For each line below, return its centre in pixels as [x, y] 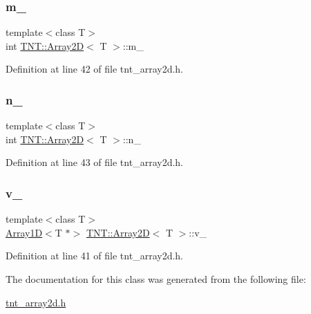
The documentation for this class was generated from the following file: [156, 279]
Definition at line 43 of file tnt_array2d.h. [94, 162]
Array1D [24, 232]
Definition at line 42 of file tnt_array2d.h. [94, 69]
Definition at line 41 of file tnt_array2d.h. [94, 256]
